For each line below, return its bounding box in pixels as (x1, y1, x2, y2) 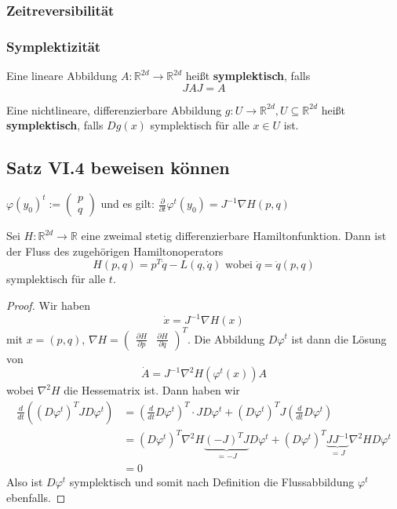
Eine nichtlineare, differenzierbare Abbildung (6, 101, 222, 118)
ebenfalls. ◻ (6, 489, 66, 505)
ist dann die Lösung (291, 330, 387, 347)
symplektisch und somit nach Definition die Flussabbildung (69, 473, 355, 489)
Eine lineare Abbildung (6, 67, 118, 84)
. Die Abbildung (187, 330, 265, 347)
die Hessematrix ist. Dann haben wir (64, 382, 240, 398)
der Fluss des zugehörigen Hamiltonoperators (6, 242, 224, 259)
